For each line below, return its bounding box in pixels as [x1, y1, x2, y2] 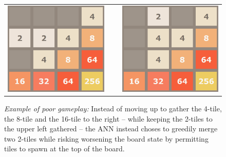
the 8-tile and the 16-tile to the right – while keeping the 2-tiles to [4, 113, 213, 124]
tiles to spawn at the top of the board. [4, 143, 125, 154]
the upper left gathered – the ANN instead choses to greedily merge [4, 123, 218, 134]
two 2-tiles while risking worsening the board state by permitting [4, 133, 209, 144]
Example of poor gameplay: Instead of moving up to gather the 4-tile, [4, 103, 222, 113]
